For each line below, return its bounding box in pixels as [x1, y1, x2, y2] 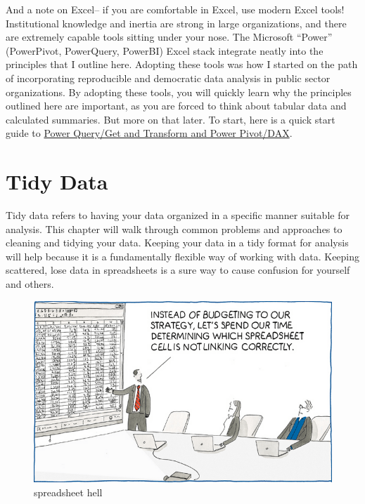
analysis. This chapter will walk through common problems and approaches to [6, 221, 342, 236]
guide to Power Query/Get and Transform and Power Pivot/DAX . [6, 126, 293, 140]
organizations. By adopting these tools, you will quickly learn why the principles [6, 84, 352, 99]
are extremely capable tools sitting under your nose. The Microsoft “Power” [6, 29, 333, 44]
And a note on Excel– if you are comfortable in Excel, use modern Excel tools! [6, 2, 345, 16]
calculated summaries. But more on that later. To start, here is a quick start [6, 112, 335, 126]
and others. [6, 277, 54, 291]
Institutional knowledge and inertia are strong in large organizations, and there [6, 15, 347, 30]
